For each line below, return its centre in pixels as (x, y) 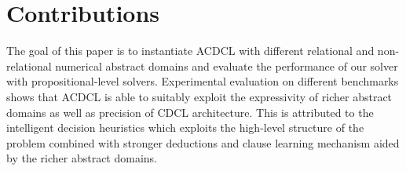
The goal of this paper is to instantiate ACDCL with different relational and (190, 51)
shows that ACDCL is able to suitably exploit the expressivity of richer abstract (199, 96)
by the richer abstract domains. (82, 158)
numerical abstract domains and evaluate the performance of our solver (227, 65)
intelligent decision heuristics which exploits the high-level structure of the (185, 127)
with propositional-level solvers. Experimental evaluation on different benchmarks (203, 81)
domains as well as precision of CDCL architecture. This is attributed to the (190, 112)
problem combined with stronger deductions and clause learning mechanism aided (203, 142)
